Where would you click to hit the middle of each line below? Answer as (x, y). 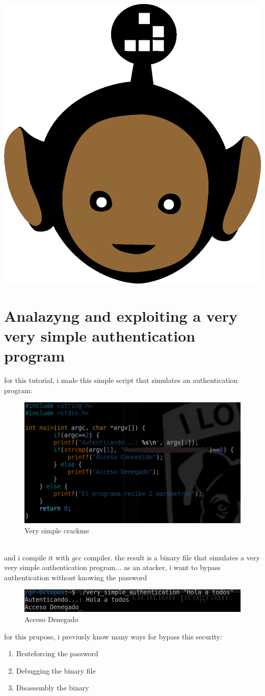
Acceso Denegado (51, 619)
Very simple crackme (57, 530)
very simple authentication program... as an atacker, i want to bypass (112, 567)
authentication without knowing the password (76, 577)
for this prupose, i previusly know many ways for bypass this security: (113, 636)
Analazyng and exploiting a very (121, 315)
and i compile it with (37, 557)
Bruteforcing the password (57, 653)
